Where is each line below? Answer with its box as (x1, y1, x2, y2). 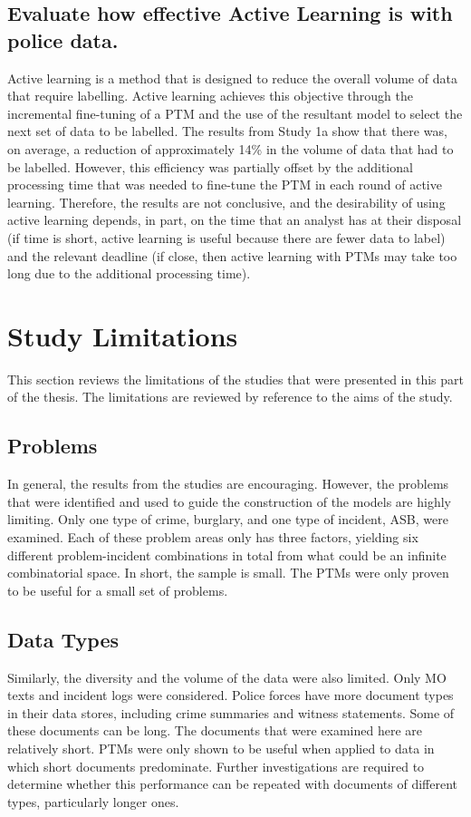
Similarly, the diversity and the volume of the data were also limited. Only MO (7, 667, 447, 686)
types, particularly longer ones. (7, 792, 179, 811)
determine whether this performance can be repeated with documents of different (7, 774, 457, 793)
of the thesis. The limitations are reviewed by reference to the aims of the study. (7, 387, 453, 406)
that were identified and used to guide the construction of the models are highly (7, 491, 451, 511)
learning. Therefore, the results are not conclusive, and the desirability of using (7, 192, 446, 211)
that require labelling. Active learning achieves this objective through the (7, 86, 413, 105)
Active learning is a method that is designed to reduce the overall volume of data (7, 68, 457, 87)
